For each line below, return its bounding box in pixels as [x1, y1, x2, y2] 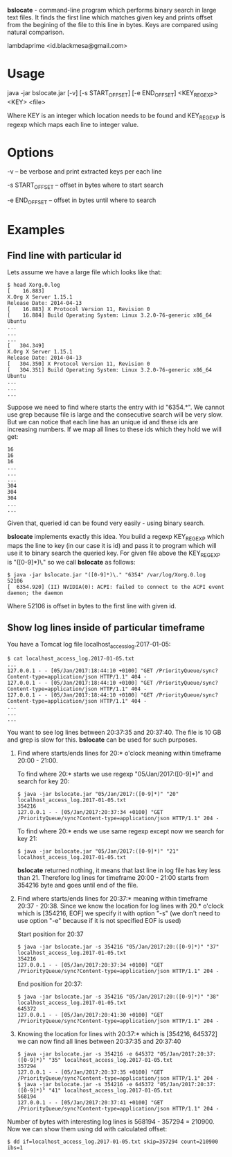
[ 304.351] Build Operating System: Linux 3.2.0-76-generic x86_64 [7, 367, 213, 374]
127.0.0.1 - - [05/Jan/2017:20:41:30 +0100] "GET [17, 1012, 164, 1019]
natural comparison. [7, 28, 64, 36]
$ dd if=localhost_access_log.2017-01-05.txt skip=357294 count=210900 [7, 1138, 218, 1145]
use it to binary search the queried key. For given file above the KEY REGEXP [7, 549, 221, 558]
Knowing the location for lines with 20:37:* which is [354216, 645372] [17, 1030, 218, 1038]
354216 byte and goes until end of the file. [17, 881, 139, 890]
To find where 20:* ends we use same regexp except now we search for [17, 827, 224, 835]
